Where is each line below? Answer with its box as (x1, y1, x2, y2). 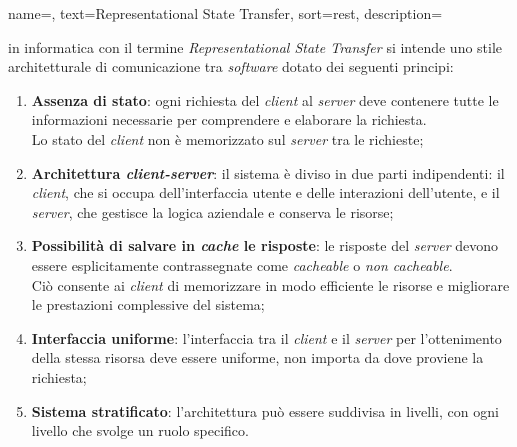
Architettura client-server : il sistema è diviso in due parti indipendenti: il (31, 162, 505, 183)
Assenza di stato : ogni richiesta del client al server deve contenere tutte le (31, 89, 499, 110)
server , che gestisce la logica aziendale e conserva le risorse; (31, 201, 394, 222)
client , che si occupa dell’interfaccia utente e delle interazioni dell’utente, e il (31, 182, 500, 203)
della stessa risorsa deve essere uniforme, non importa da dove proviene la (31, 347, 484, 368)
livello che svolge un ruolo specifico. (31, 420, 249, 441)
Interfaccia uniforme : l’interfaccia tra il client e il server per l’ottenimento (31, 327, 502, 348)
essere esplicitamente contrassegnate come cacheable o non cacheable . (31, 254, 453, 275)
